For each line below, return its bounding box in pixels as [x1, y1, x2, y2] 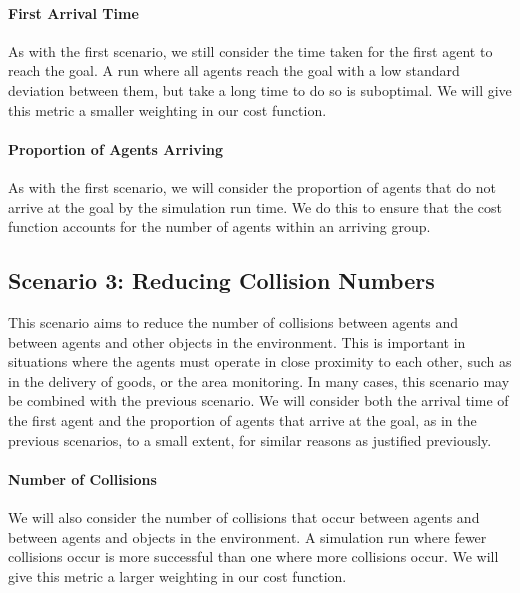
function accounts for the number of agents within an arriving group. [8, 216, 431, 237]
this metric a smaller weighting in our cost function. [8, 99, 327, 120]
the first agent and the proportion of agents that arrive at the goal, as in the [8, 409, 477, 430]
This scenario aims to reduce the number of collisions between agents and [8, 311, 459, 332]
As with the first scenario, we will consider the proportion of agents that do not [8, 176, 496, 197]
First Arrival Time [8, 2, 139, 23]
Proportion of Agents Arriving [8, 138, 224, 159]
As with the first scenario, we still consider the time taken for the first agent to [8, 40, 493, 61]
